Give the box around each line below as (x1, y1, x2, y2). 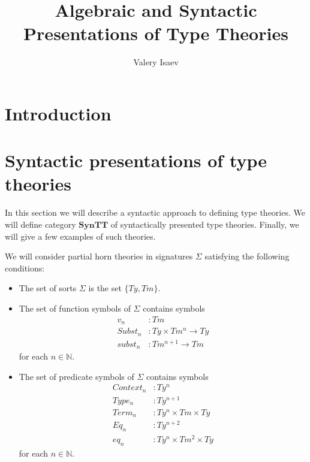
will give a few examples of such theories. (5, 230, 156, 242)
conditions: (5, 261, 45, 274)
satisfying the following (204, 250, 290, 262)
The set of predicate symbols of (19, 370, 134, 382)
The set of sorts (19, 282, 77, 294)
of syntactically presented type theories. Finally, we (110, 218, 299, 230)
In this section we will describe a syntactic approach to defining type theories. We (5, 206, 305, 219)
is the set (88, 282, 122, 294)
